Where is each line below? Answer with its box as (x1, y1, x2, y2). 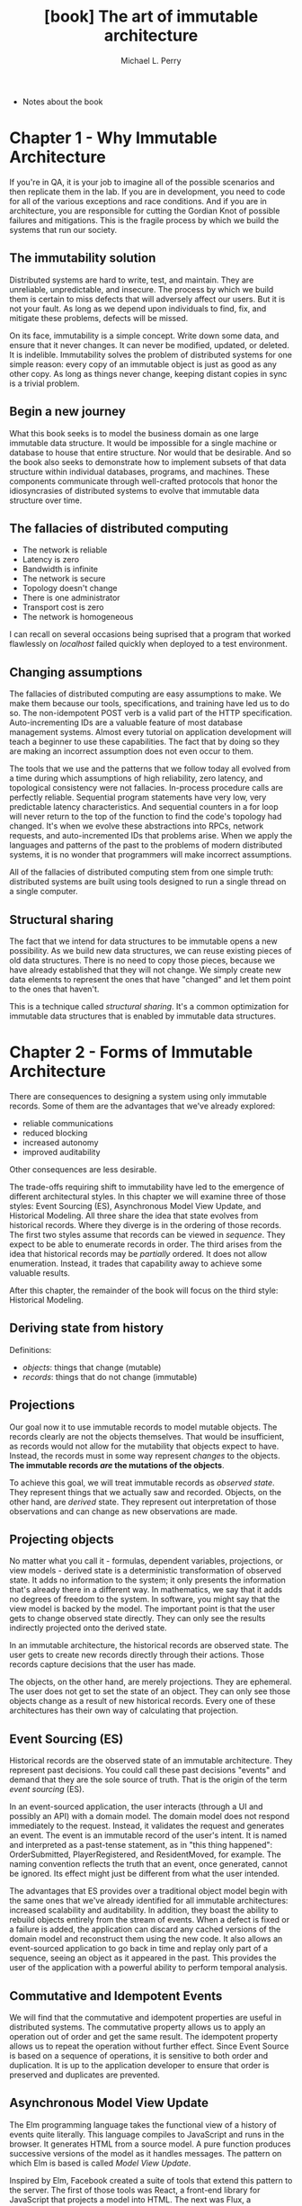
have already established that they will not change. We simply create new (9, 964, 281, 975)
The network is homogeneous (22, 612, 134, 623)
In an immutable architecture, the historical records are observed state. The (9, 1640, 289, 1651)
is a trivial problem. (9, 378, 80, 389)
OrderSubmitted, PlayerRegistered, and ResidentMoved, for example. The (9, 1849, 281, 1860)
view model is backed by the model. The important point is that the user (9, 1603, 276, 1614)
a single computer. (9, 886, 78, 897)
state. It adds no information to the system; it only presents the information (9, 1574, 286, 1585)
